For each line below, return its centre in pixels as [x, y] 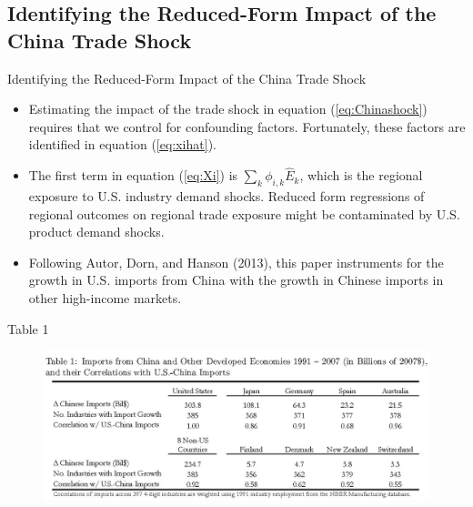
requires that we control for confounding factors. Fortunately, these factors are [247, 126]
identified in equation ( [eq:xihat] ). [122, 144]
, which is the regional [361, 175]
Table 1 [28, 328]
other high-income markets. [105, 297]
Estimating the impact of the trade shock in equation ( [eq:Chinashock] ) [228, 109]
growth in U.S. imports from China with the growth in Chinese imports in [236, 280]
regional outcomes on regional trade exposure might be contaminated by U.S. [244, 213]
